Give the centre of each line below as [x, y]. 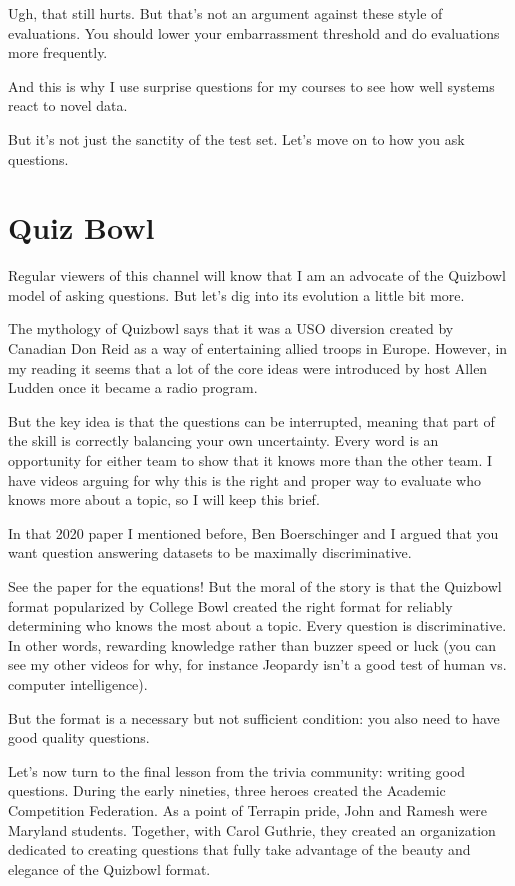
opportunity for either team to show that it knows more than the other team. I [250, 460]
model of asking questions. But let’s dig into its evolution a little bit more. [236, 294]
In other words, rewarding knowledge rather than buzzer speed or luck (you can [252, 644]
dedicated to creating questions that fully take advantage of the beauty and [239, 849]
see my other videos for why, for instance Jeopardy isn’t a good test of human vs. [257, 664]
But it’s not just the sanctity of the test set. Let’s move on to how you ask [236, 138]
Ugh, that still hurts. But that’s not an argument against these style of [225, 13]
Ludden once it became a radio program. [133, 387]
